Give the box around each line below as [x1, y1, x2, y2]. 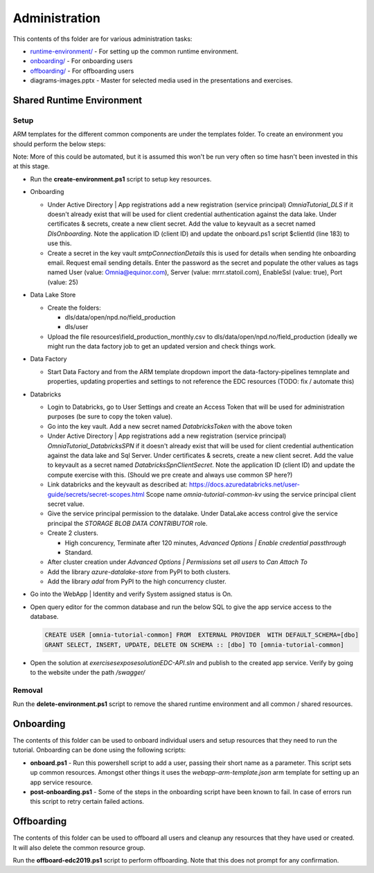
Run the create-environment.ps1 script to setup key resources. [30, 175, 212, 183]
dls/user [64, 323, 89, 331]
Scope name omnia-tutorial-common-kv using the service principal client [145, 490, 356, 498]
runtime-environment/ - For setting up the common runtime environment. [30, 47, 239, 55]
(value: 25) [47, 278, 79, 286]
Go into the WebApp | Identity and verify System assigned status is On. [30, 590, 233, 599]
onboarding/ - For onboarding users [30, 57, 133, 65]
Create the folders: [47, 303, 101, 312]
